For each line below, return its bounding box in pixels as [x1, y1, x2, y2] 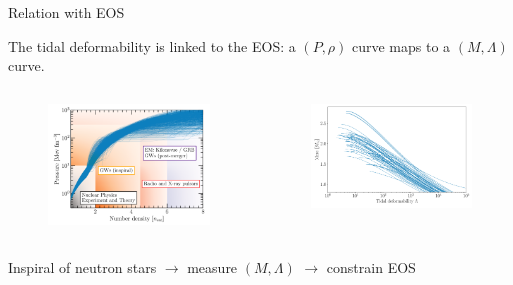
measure [187, 256, 238, 277]
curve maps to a [352, 35, 451, 56]
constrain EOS [326, 256, 416, 277]
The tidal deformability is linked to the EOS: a [8, 35, 296, 56]
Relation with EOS [8, 2, 125, 22]
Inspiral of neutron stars [8, 256, 157, 277]
